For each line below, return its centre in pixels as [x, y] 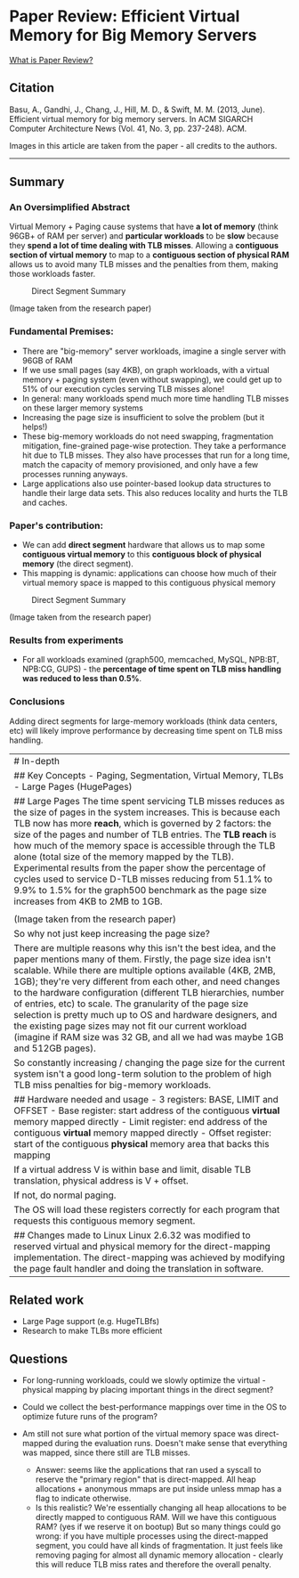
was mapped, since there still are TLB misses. [106, 1452]
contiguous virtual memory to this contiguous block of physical [142, 555]
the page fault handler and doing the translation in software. [139, 1268]
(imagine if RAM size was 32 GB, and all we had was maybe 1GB [149, 1037]
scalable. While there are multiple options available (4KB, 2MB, [145, 970]
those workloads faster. [53, 274]
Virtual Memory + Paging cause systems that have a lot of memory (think [144, 227]
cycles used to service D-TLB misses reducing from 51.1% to [143, 879]
